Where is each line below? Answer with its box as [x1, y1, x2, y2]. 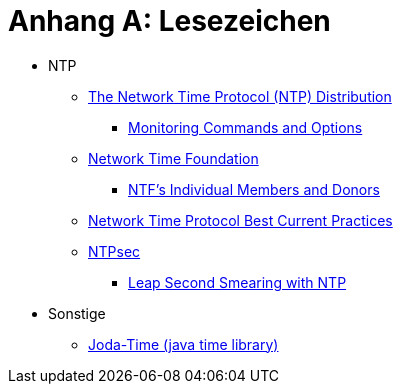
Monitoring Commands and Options [128, 118, 363, 136]
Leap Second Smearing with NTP [128, 273, 347, 291]
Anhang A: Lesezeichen [8, 4, 331, 38]
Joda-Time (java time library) [88, 335, 279, 353]
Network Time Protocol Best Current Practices [88, 211, 393, 229]
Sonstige [48, 304, 106, 322]
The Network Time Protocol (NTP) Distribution [88, 87, 392, 105]
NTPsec [88, 242, 141, 260]
